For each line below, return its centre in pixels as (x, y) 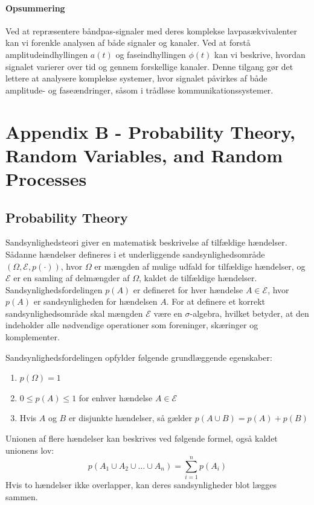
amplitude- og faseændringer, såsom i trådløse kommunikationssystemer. (139, 90)
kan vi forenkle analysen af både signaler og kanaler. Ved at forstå (128, 43)
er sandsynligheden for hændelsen (95, 301)
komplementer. (33, 337)
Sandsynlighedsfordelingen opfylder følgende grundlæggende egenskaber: (139, 357)
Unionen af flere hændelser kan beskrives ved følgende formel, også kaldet (142, 438)
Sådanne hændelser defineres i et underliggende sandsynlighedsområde (135, 254)
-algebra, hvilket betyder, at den (249, 313)
